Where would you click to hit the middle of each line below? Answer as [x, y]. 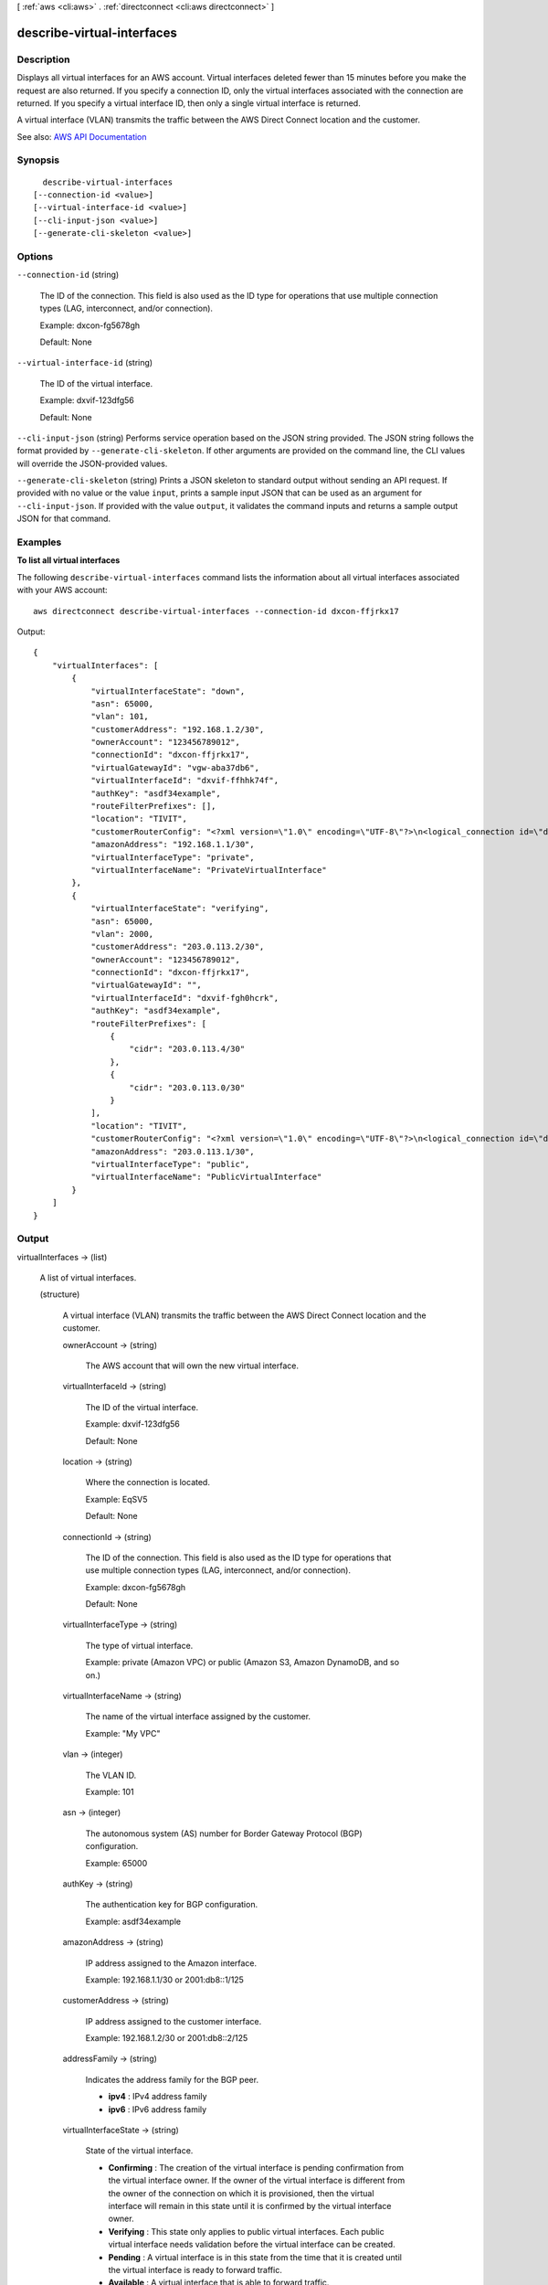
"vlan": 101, [120, 717]
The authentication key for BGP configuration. [172, 1905]
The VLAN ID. [111, 1775]
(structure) [60, 1294]
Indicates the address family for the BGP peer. [172, 2079]
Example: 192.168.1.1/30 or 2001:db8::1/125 [164, 1980]
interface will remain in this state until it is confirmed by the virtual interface [250, 2205]
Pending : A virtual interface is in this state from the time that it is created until [255, 2257]
